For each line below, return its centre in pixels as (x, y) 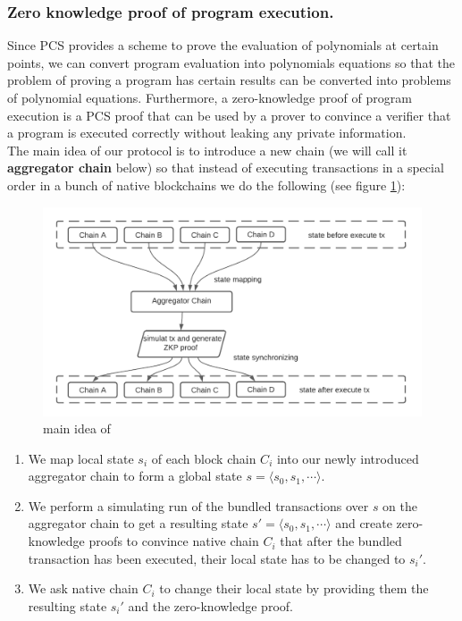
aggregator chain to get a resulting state (138, 523)
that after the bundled (341, 541)
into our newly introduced (348, 458)
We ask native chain (83, 588)
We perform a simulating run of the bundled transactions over (198, 505)
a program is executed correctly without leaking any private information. (207, 133)
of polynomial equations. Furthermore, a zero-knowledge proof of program (210, 97)
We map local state (81, 458)
